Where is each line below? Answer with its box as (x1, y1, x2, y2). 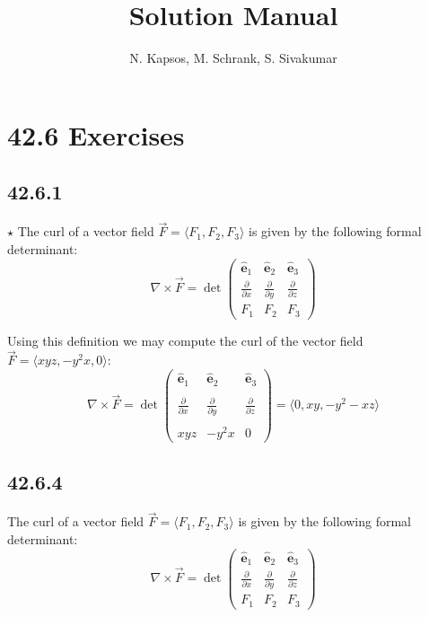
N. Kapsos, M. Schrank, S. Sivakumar (129, 48, 337, 67)
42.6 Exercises (7, 116, 185, 153)
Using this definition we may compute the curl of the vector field (7, 331, 363, 349)
